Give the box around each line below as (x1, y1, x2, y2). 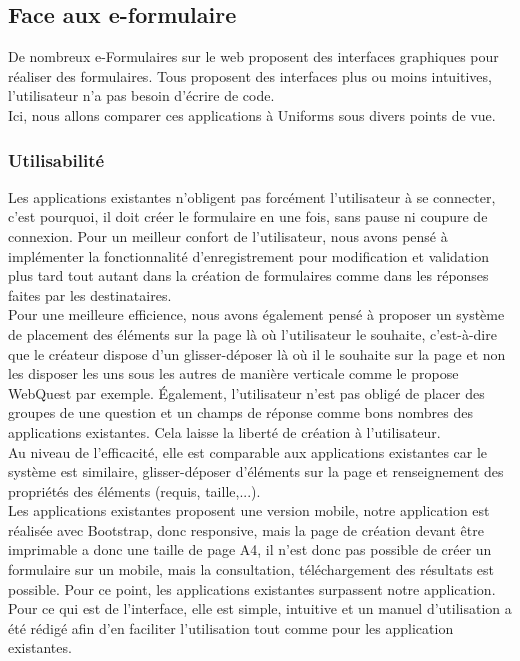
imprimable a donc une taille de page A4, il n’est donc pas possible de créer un (8, 539, 492, 560)
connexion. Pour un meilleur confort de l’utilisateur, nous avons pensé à (8, 225, 448, 246)
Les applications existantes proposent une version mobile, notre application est (8, 500, 490, 521)
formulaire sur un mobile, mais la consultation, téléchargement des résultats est (8, 559, 495, 580)
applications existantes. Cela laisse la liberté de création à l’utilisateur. (8, 421, 441, 442)
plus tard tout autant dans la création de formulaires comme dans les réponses (8, 265, 489, 286)
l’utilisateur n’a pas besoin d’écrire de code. (8, 85, 275, 106)
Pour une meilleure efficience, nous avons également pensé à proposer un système (8, 304, 505, 325)
